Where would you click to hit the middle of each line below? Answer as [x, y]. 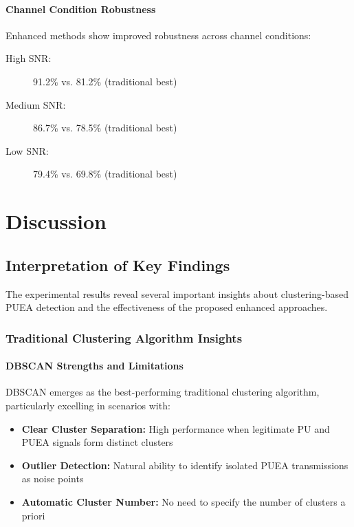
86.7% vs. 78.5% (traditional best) [105, 128]
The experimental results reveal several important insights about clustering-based [177, 293]
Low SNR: [27, 150]
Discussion [56, 221]
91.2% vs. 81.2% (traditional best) [105, 81]
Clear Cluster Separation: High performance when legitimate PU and [176, 428]
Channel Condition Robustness [81, 9]
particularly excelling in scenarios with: [88, 405]
